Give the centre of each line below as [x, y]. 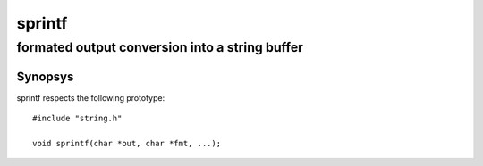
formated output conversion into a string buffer [160, 47]
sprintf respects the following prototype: [91, 97]
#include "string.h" [77, 119]
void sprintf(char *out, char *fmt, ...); [127, 143]
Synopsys [45, 76]
